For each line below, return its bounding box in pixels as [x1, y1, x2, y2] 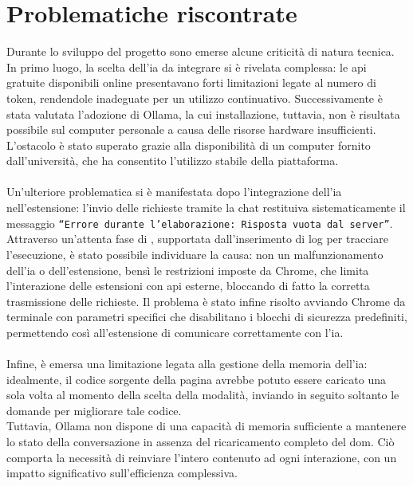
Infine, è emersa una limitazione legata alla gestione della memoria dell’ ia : [6, 355, 368, 372]
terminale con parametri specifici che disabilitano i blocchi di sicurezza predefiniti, [6, 308, 407, 325]
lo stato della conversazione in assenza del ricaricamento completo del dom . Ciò [6, 433, 395, 450]
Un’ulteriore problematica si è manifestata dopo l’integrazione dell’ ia [6, 183, 342, 200]
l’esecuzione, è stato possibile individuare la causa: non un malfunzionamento [6, 245, 383, 262]
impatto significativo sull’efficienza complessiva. [6, 464, 238, 481]
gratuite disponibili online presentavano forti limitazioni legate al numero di [6, 74, 376, 91]
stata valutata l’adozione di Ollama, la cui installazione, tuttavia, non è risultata [6, 105, 400, 122]
